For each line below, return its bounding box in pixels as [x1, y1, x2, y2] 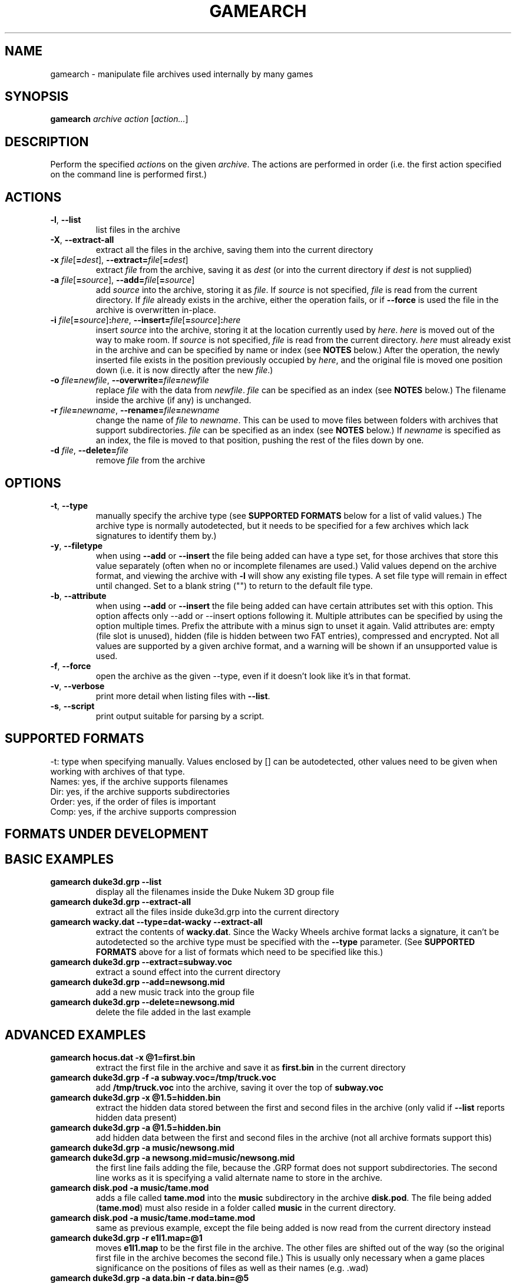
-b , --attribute [50, 590, 107, 601]
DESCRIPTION [5, 134, 89, 149]
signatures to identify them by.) [95, 530, 217, 541]
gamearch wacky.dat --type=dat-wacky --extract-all [50, 917, 263, 927]
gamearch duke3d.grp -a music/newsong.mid [50, 1142, 235, 1153]
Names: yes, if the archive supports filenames [50, 776, 228, 786]
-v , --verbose [50, 680, 105, 691]
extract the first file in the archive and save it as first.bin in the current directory [95, 1062, 406, 1072]
